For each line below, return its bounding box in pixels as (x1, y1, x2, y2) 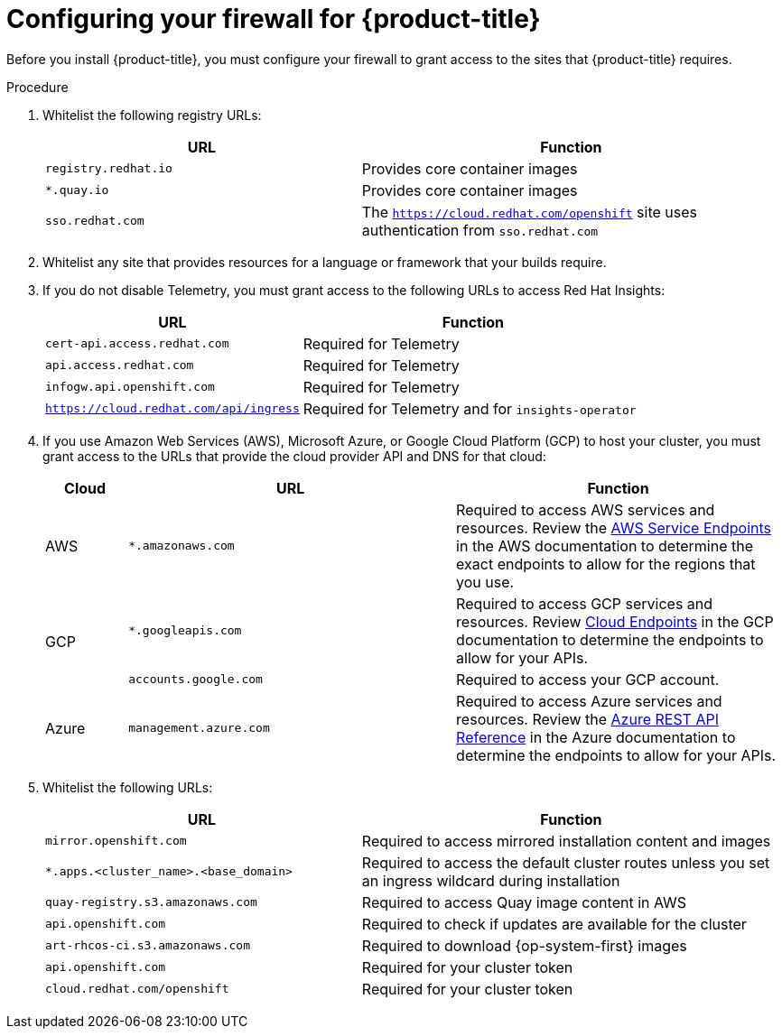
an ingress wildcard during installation (361, 871, 620, 890)
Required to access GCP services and (456, 594, 713, 613)
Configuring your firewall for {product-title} (6, 4, 541, 34)
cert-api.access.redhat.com (45, 337, 229, 351)
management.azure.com (128, 721, 270, 735)
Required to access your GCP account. (456, 670, 720, 689)
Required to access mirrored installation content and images (361, 831, 771, 850)
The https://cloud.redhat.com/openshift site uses (361, 202, 697, 221)
